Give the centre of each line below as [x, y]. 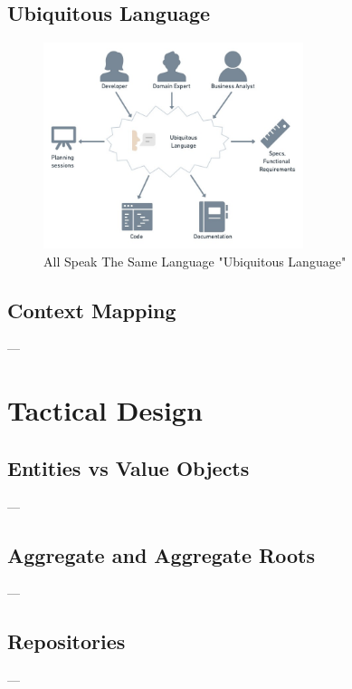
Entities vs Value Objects [128, 467]
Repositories [67, 641]
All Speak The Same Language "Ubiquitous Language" [195, 261]
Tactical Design [105, 410]
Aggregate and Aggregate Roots [161, 554]
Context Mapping [92, 310]
